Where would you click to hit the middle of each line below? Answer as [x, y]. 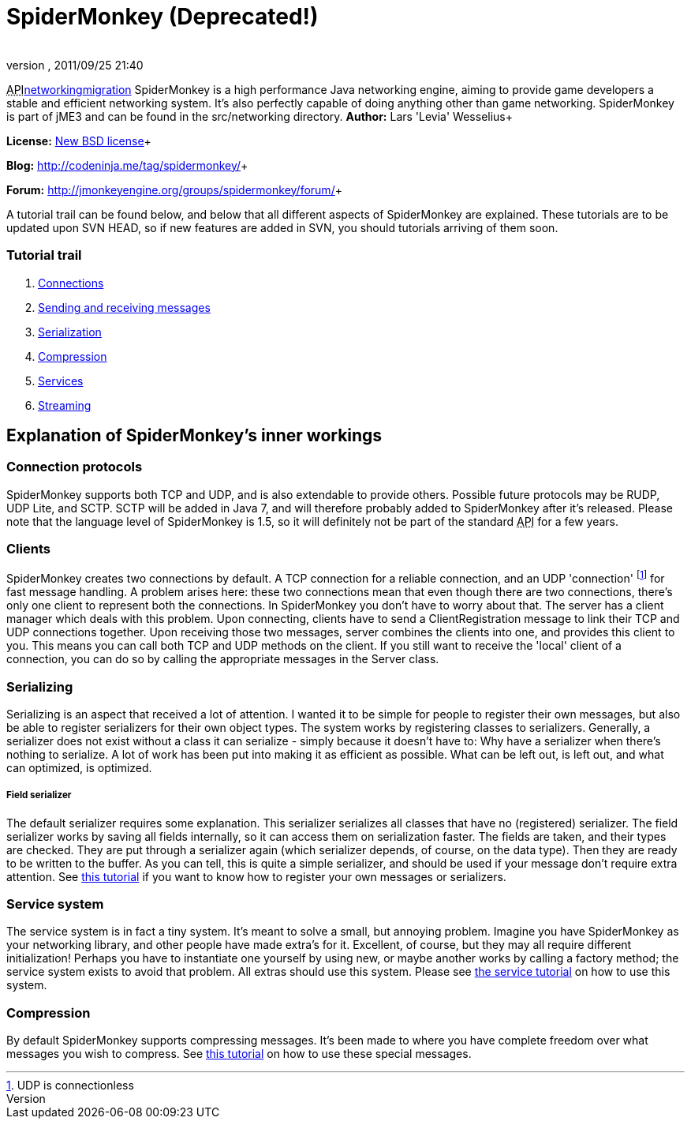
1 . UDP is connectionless [70, 1086]
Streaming [65, 405]
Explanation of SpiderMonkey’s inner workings [194, 435]
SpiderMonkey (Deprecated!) [162, 17]
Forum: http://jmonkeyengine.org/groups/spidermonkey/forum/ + [174, 189]
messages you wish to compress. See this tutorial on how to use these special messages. [239, 1054]
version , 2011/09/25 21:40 [75, 65]
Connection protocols [75, 467]
